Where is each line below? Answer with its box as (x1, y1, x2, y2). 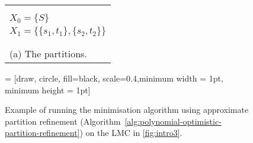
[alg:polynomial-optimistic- (124, 115, 222, 127)
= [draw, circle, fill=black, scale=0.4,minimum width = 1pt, (5, 72, 223, 84)
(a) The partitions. (9, 47, 87, 60)
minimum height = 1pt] (5, 83, 91, 96)
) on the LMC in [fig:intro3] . (79, 126, 182, 139)
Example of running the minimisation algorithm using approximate (5, 103, 249, 116)
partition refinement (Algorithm (5, 115, 121, 127)
